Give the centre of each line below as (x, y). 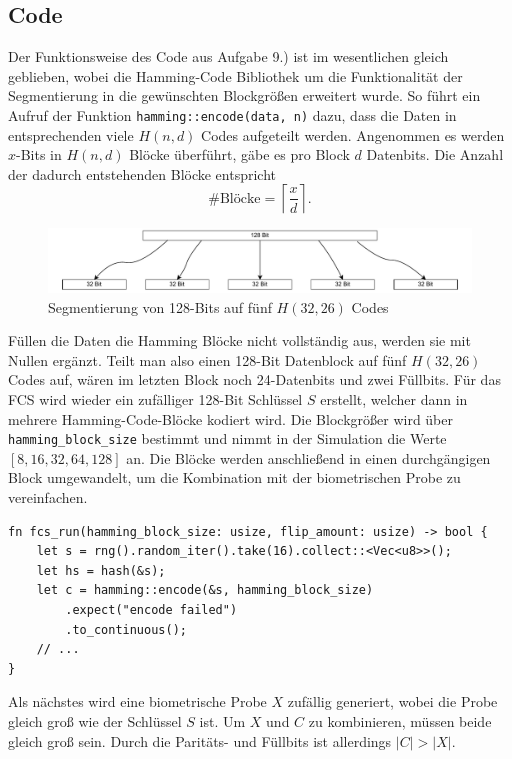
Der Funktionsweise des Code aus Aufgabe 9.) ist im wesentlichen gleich (228, 56)
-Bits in (39, 154)
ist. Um (222, 720)
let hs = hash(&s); (101, 570)
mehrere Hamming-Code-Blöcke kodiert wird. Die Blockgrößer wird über (230, 418)
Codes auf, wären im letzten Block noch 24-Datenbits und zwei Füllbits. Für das (254, 379)
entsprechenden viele (71, 134)
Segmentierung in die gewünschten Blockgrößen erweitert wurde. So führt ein (244, 95)
